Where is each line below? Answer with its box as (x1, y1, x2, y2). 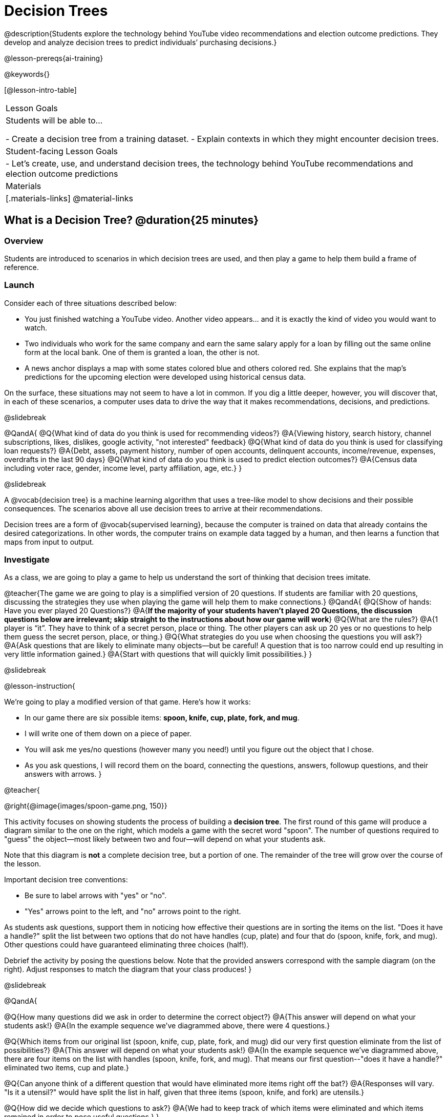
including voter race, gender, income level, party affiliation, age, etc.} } (4, 463, 242, 472)
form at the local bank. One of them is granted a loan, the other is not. (25, 347, 260, 357)
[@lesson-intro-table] (4, 85, 77, 94)
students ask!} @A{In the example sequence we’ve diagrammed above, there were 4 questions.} (4, 1021, 330, 1030)
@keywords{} (4, 69, 50, 78)
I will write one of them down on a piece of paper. (25, 729, 191, 738)
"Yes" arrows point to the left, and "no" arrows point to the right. (25, 907, 241, 916)
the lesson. (4, 859, 41, 868)
